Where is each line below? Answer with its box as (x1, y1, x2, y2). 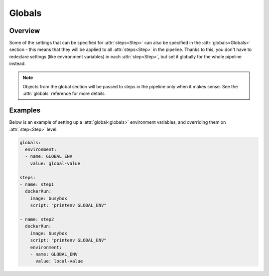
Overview (9, 26, 40, 35)
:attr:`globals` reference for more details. (22, 90, 106, 97)
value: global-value (30, 160, 81, 166)
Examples (9, 106, 41, 115)
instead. (9, 60, 26, 67)
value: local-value (35, 259, 83, 264)
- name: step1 (19, 182, 54, 187)
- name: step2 (19, 216, 54, 222)
